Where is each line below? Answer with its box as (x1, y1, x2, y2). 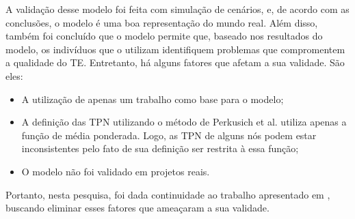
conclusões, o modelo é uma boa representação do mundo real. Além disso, (5, 15, 318, 29)
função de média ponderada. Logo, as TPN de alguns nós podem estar (21, 128, 317, 142)
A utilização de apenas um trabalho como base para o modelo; (21, 91, 284, 106)
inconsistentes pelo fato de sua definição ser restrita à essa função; (21, 141, 299, 156)
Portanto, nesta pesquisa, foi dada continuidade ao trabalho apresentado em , (5, 187, 330, 201)
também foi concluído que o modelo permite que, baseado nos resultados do (5, 29, 323, 43)
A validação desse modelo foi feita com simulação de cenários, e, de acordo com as (5, 2, 350, 16)
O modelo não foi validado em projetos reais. (21, 164, 210, 178)
